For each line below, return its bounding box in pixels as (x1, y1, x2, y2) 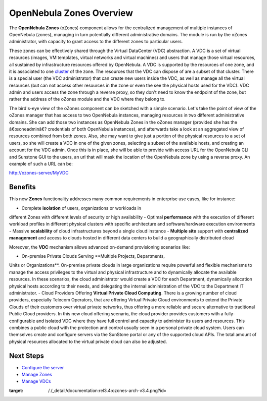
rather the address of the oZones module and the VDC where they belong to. (9, 96, 166, 102)
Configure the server (21, 364, 64, 370)
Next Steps (9, 351, 44, 360)
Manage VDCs (21, 378, 51, 384)
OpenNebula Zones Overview (9, 7, 133, 18)
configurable (9, 318, 36, 324)
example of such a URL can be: (9, 161, 73, 167)
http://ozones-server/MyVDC (9, 170, 69, 176)
